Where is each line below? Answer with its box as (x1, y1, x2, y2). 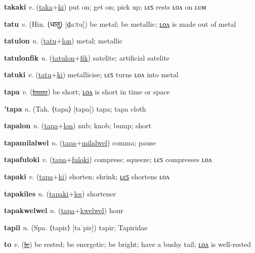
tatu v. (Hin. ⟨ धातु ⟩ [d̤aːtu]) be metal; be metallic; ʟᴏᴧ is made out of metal (4, 18, 236, 29)
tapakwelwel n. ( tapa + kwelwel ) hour (4, 205, 123, 216)
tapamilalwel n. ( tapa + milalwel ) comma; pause (4, 137, 156, 147)
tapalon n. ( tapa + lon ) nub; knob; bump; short (4, 120, 152, 131)
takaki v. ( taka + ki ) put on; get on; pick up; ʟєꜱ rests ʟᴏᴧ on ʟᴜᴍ (4, 2, 206, 12)
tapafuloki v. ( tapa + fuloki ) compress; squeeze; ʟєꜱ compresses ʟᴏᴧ (4, 154, 212, 165)
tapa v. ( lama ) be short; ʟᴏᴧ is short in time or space (4, 86, 170, 96)
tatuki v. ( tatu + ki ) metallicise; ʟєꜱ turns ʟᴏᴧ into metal (4, 69, 179, 80)
